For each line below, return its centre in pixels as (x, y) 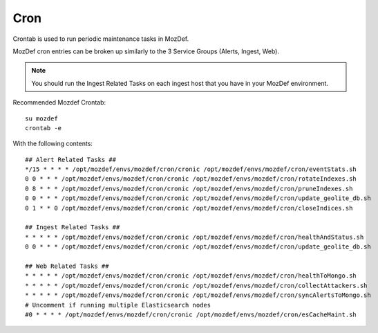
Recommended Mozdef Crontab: (59, 102)
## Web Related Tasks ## (67, 266)
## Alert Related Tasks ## (71, 160)
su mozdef (41, 118)
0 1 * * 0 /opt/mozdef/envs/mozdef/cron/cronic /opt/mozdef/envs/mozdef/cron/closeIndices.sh (189, 208)
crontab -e (44, 128)
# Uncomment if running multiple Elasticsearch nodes (118, 305)
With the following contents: (53, 144)
